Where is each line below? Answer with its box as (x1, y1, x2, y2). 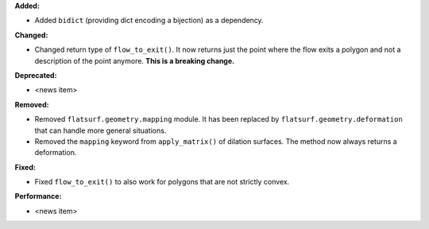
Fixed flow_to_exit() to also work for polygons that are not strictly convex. (34, 177, 290, 187)
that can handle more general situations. (34, 126, 167, 135)
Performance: (14, 192, 62, 201)
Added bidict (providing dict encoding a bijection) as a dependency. (34, 16, 264, 25)
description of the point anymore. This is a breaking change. (34, 56, 234, 65)
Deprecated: (14, 70, 57, 80)
